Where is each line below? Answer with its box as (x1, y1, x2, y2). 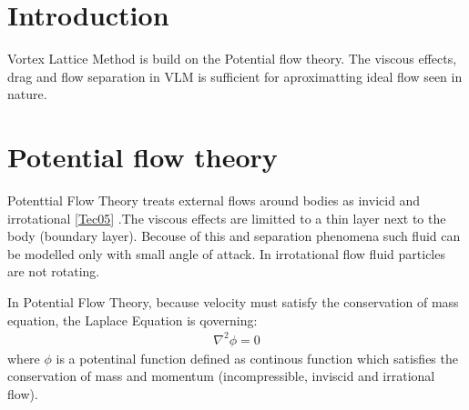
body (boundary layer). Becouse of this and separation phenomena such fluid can (7, 226, 461, 245)
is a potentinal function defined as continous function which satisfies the (56, 348, 458, 367)
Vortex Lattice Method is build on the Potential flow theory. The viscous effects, (7, 49, 457, 68)
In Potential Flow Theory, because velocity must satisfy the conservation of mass (7, 293, 459, 311)
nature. (7, 85, 47, 104)
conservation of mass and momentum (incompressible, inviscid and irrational (7, 366, 435, 385)
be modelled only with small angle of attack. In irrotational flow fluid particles (7, 244, 445, 263)
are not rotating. (7, 262, 100, 281)
